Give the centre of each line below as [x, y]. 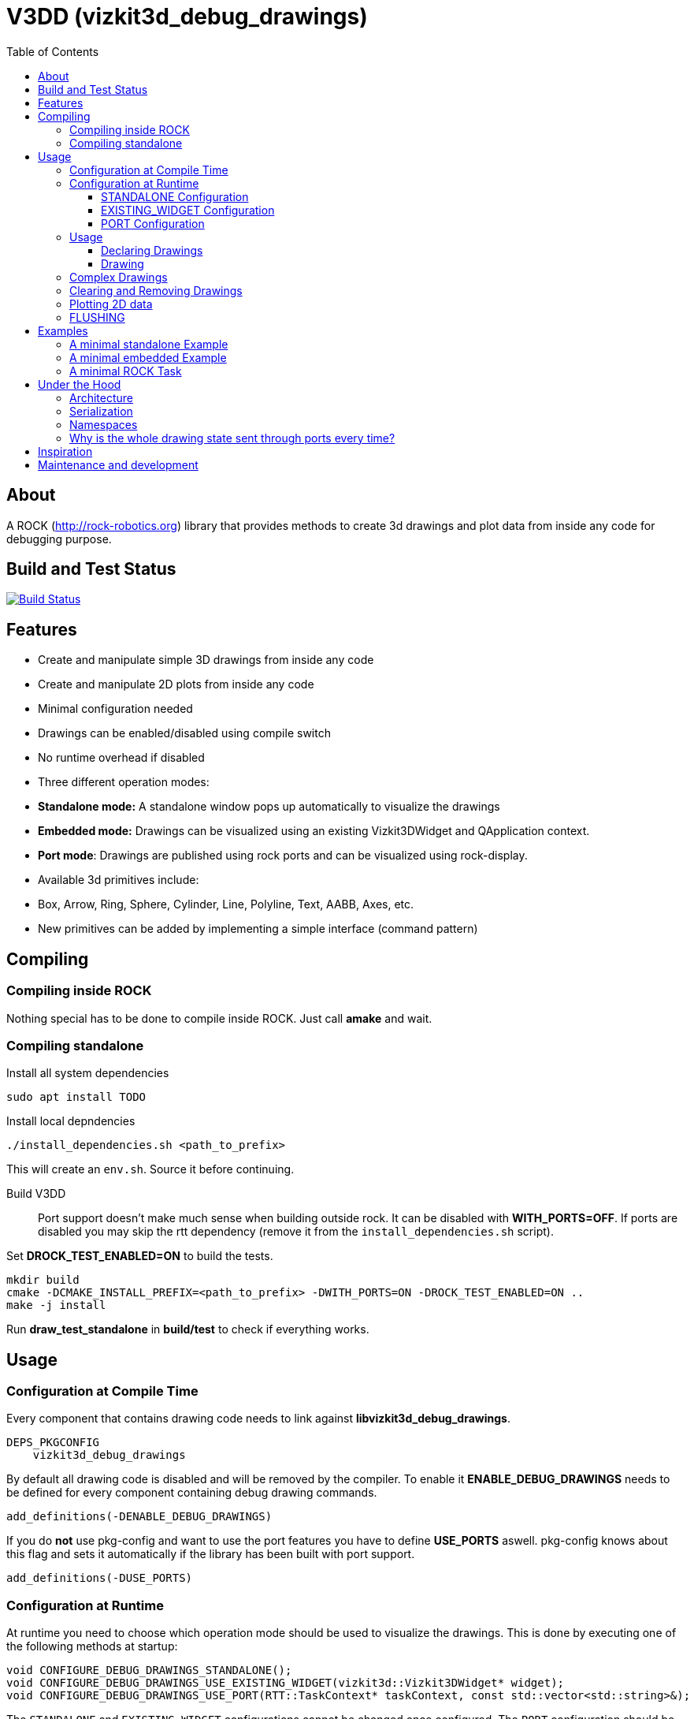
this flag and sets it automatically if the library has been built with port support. [211, 1554]
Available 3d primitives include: [119, 880]
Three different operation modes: [124, 782]
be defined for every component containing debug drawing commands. [192, 1493]
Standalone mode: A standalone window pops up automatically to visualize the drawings [269, 807]
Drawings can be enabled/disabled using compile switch [184, 733]
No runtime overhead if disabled [121, 758]
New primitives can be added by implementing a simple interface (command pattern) [258, 929]
